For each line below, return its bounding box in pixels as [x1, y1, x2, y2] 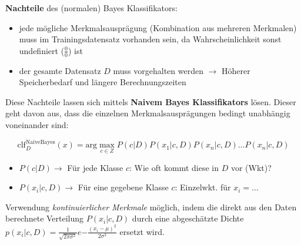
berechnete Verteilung [5, 212, 84, 224]
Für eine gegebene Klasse [78, 181, 169, 193]
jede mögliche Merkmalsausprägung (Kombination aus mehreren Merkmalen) [19, 21, 297, 33]
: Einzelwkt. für [175, 181, 231, 193]
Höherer [222, 64, 250, 76]
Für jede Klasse [67, 161, 123, 173]
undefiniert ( [19, 44, 65, 56]
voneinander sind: [5, 118, 69, 130]
